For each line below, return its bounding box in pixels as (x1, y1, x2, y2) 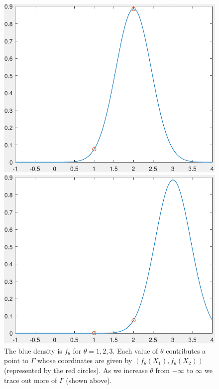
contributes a (166, 345, 206, 356)
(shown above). (66, 375, 112, 385)
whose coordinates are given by (37, 355, 132, 366)
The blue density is (4, 345, 62, 356)
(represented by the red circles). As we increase (4, 365, 148, 375)
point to (4, 355, 29, 366)
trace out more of (4, 375, 57, 385)
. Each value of (112, 345, 158, 356)
